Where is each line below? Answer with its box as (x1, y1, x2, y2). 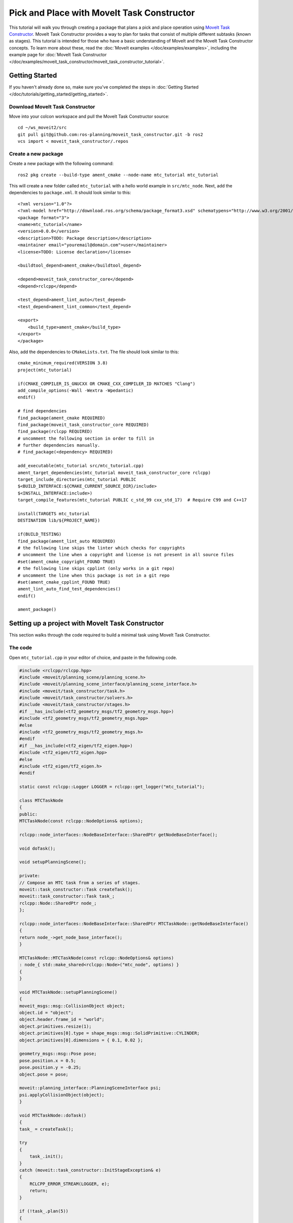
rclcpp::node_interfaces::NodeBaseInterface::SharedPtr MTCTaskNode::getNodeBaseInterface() (19, 921, 249, 927)
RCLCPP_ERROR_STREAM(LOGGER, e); (29, 1181, 110, 1186)
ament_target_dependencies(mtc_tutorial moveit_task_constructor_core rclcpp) (18, 470, 211, 476)
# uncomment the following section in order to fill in (18, 435, 154, 441)
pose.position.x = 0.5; (19, 1058, 77, 1064)
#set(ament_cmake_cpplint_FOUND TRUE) (18, 579, 111, 585)
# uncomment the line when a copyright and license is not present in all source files (18, 552, 234, 558)
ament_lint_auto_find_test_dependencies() (18, 586, 121, 592)
